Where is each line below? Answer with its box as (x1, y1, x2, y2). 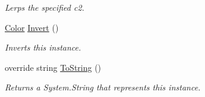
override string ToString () (5, 61, 102, 73)
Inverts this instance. (5, 41, 81, 54)
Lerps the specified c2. (5, 1, 84, 13)
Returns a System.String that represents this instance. (5, 81, 201, 93)
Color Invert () (5, 21, 59, 33)
